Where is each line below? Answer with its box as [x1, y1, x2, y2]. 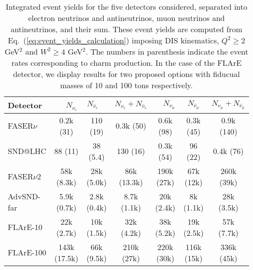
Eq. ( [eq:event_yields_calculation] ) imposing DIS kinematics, [8, 35, 219, 46]
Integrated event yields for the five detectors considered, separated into [5, 1, 248, 12]
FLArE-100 [8, 247, 46, 258]
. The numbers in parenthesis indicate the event [86, 46, 249, 57]
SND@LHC [8, 145, 47, 157]
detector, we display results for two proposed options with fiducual [13, 68, 240, 79]
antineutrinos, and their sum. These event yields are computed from [10, 23, 243, 35]
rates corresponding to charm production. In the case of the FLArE [11, 57, 242, 68]
